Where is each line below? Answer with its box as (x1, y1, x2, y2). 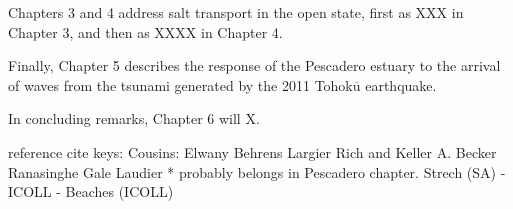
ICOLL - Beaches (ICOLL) (8, 181, 174, 202)
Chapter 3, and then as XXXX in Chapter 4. (8, 21, 283, 42)
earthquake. (365, 74, 437, 95)
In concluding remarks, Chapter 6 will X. (8, 108, 260, 129)
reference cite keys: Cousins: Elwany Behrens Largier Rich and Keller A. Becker (8, 141, 497, 162)
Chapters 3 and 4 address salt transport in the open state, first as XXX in (8, 2, 464, 22)
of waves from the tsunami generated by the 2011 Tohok (8, 74, 353, 95)
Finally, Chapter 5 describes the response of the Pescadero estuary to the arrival (8, 55, 501, 76)
